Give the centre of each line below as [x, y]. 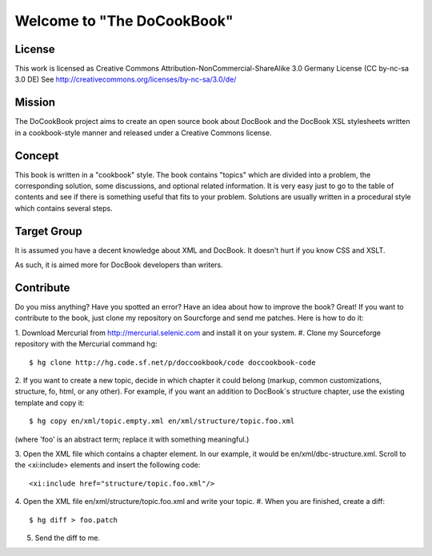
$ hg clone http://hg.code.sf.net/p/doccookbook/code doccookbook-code [172, 362]
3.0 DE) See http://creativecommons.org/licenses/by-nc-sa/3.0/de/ [126, 79]
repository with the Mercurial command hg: [86, 344]
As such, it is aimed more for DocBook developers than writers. [119, 265]
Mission [35, 103]
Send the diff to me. [67, 538]
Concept [37, 156]
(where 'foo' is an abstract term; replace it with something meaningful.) [132, 439]
